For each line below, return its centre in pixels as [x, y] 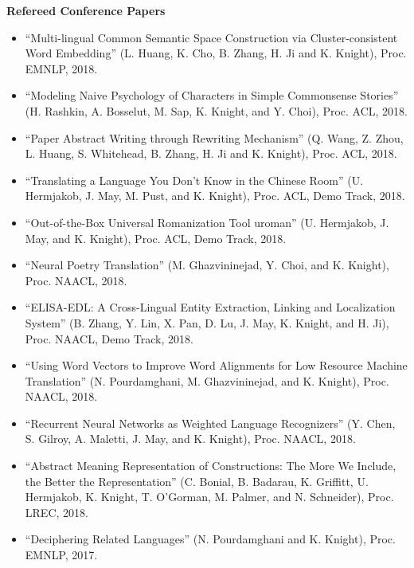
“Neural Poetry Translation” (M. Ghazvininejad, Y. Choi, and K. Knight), [207, 265]
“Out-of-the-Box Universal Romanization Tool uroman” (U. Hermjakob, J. [207, 222]
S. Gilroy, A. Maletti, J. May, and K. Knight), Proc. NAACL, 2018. [190, 439]
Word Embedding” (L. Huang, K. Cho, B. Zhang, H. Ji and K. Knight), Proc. [216, 53]
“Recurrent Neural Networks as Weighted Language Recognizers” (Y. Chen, [210, 423]
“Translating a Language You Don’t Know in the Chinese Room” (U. [194, 180]
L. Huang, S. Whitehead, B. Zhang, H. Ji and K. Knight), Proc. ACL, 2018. [211, 153]
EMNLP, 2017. [61, 555]
